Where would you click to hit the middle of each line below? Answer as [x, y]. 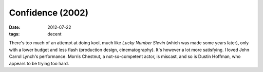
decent [55, 34]
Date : [15, 27]
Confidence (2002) [49, 13]
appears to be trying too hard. [39, 63]
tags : [14, 34]
